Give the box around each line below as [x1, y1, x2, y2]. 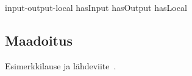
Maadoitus [5, 30, 73, 49]
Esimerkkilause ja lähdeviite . [5, 59, 116, 72]
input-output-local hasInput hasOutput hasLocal [5, 1, 187, 13]
